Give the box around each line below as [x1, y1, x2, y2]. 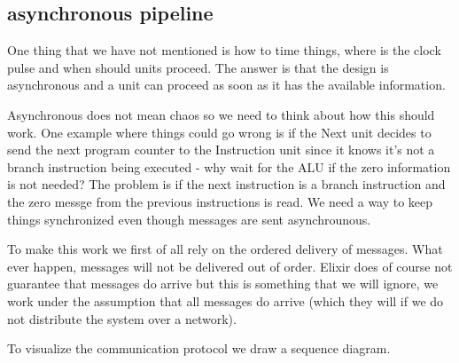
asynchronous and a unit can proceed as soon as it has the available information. [7, 75, 446, 94]
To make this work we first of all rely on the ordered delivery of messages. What [7, 240, 443, 258]
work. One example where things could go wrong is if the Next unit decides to [7, 122, 432, 141]
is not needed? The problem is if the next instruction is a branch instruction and [7, 175, 446, 193]
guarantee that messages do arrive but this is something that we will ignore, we [7, 274, 439, 293]
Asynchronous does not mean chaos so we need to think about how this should [7, 105, 435, 123]
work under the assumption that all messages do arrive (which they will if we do [7, 291, 444, 310]
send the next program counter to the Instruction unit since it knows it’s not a [7, 140, 435, 159]
